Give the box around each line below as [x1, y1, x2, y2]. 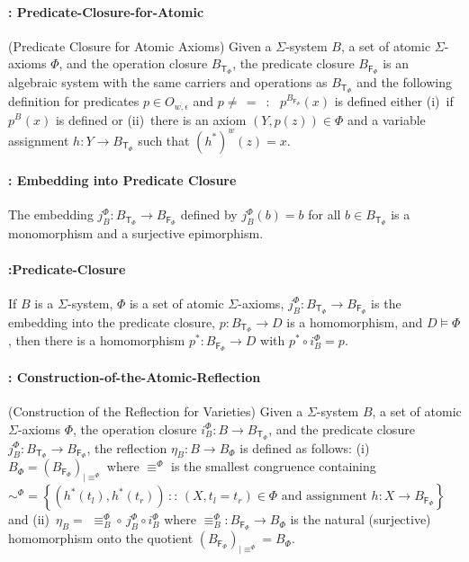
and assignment [281, 490, 367, 504]
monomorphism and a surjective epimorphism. [8, 224, 264, 243]
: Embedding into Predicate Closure [8, 171, 237, 190]
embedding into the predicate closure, [8, 312, 215, 331]
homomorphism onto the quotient [8, 529, 194, 548]
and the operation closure [67, 54, 208, 73]
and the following [356, 73, 452, 92]
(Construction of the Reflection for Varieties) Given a [8, 402, 303, 421]
